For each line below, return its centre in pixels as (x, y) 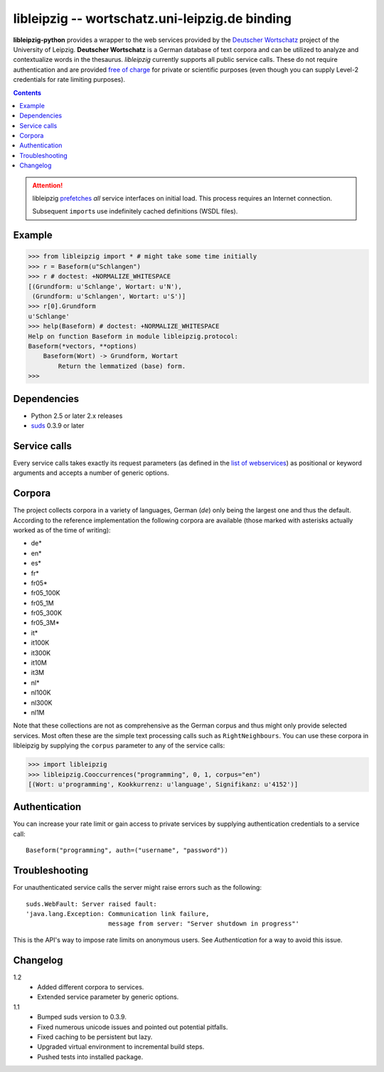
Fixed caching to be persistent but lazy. (95, 1036)
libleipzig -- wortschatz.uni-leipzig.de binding (152, 19)
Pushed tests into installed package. (90, 1056)
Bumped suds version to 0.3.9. (82, 1017)
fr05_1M (42, 603)
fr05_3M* (45, 623)
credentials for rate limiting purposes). (69, 80)
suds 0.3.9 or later (58, 425)
